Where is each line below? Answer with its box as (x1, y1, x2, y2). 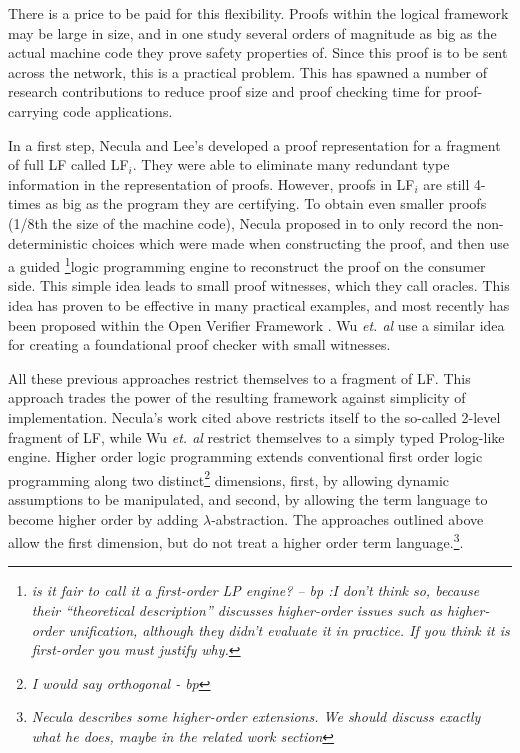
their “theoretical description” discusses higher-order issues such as (31, 600, 443, 620)
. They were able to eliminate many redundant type (132, 154, 450, 175)
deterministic (8, 232, 88, 253)
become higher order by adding (8, 508, 199, 529)
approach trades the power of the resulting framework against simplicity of (8, 387, 466, 408)
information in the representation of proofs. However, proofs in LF (8, 173, 415, 194)
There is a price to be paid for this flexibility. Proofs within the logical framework (8, 3, 509, 23)
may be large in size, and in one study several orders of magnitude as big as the (8, 22, 497, 43)
